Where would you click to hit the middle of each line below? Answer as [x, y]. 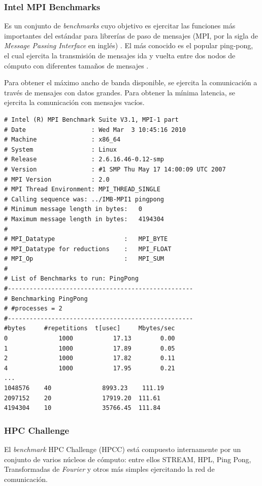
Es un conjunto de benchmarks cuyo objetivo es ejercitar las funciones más [120, 26]
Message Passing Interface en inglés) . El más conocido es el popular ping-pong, [129, 45]
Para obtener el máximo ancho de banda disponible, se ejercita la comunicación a [131, 82]
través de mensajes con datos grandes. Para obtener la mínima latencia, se [120, 92]
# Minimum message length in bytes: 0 [73, 209]
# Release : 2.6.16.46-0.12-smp [84, 160]
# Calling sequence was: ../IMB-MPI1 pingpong [84, 199]
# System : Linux [60, 149]
